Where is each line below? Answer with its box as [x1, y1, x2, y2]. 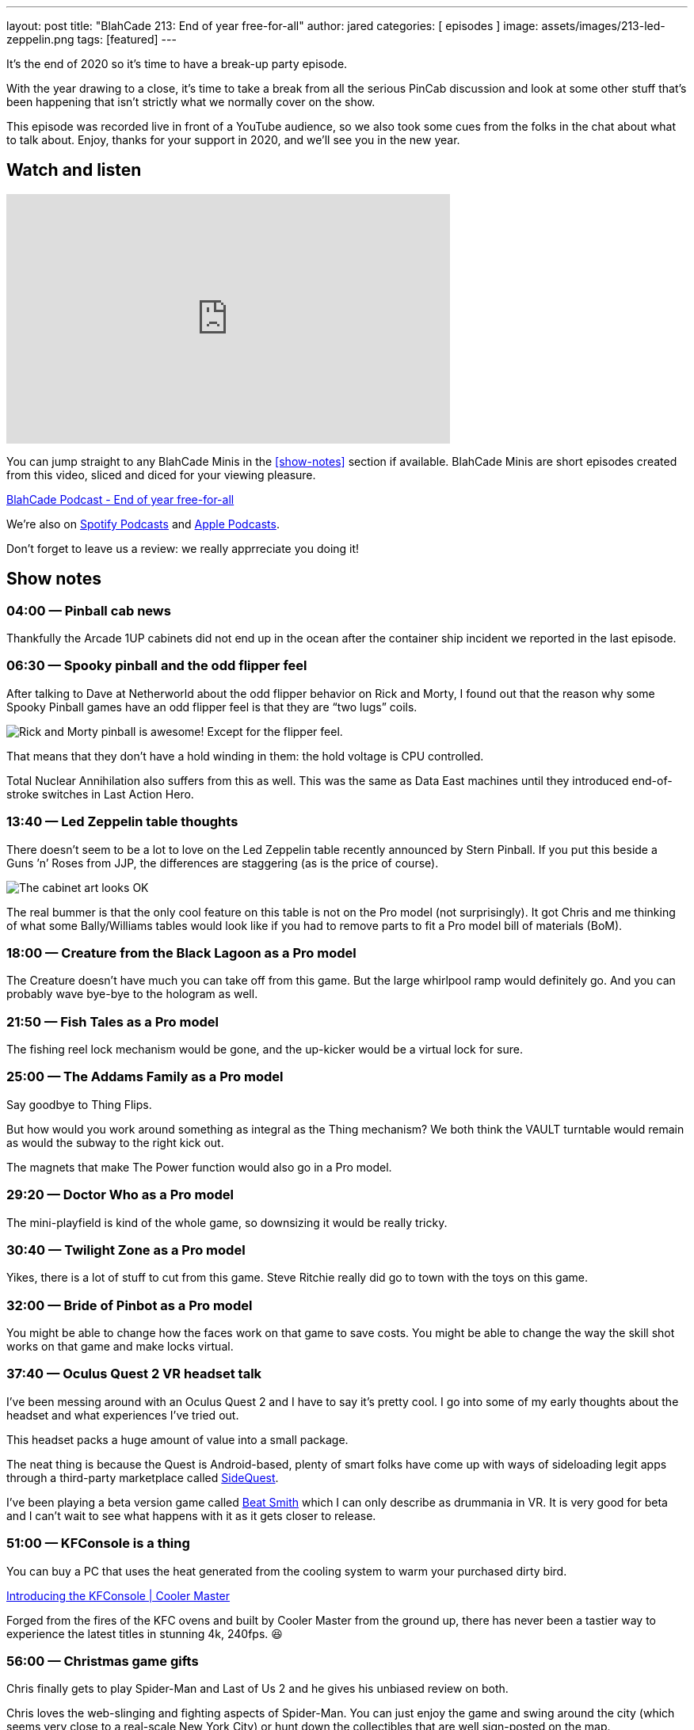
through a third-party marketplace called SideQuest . [6, 1470, 279, 1484]
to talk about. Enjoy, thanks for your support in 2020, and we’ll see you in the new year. [6, 133, 460, 147]
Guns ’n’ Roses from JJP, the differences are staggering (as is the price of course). [6, 855, 439, 870]
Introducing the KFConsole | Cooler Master [6, 1588, 231, 1602]
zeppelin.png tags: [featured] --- [6, 32, 177, 46]
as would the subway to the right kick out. [6, 1135, 224, 1149]
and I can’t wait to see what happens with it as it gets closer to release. [6, 1508, 376, 1522]
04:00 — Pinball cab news [6, 602, 171, 619]
